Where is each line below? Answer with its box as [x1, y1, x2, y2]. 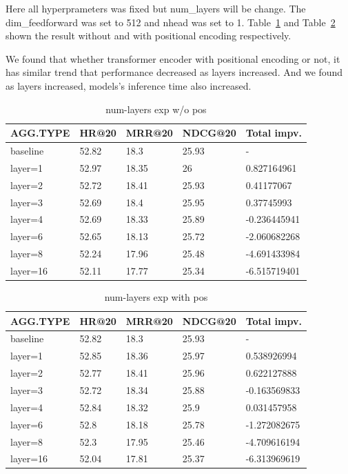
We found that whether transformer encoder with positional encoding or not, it [6, 51, 340, 66]
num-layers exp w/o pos [105, 101, 207, 116]
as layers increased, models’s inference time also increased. [6, 78, 252, 92]
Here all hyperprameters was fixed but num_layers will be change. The [6, 1, 306, 15]
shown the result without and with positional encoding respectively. [6, 28, 291, 43]
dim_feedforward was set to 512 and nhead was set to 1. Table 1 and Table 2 [6, 14, 336, 29]
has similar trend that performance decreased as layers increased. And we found [6, 65, 343, 79]
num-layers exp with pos [104, 290, 208, 304]
